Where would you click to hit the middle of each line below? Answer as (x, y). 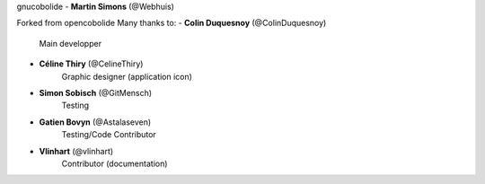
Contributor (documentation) (115, 163)
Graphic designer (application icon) (127, 76)
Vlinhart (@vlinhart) (76, 151)
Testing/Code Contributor (109, 135)
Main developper (71, 43)
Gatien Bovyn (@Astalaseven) (95, 122)
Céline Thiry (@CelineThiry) (91, 64)
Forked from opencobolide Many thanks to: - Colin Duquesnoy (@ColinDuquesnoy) (172, 23)
